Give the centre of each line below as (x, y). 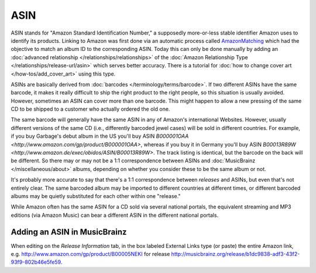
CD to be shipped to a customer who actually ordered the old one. (90, 109)
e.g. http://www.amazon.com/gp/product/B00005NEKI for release (90, 254)
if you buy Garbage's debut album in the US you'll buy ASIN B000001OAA (100, 136)
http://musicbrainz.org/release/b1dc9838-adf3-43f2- (236, 254)
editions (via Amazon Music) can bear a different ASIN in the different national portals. (115, 215)
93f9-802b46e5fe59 (36, 262)
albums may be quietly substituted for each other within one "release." (96, 196)
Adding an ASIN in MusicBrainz (69, 232)
